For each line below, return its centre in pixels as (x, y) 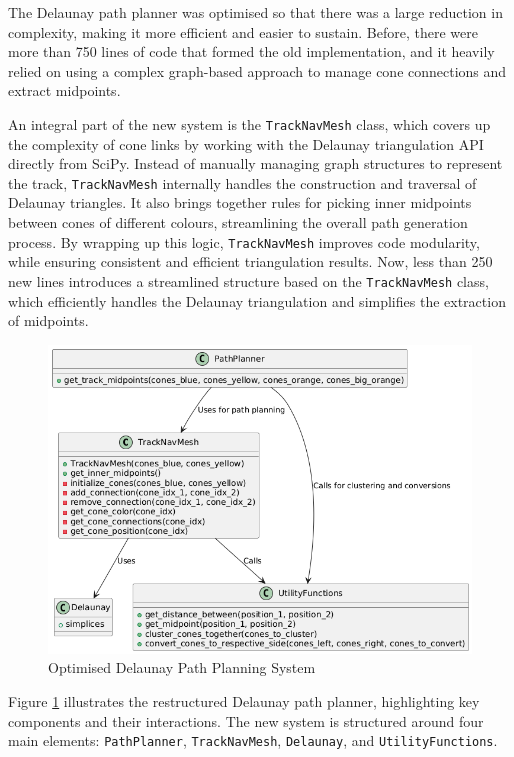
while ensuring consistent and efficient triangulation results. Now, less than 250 (250, 261)
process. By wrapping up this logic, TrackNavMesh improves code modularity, (244, 241)
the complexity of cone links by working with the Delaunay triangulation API (246, 143)
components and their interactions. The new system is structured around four (246, 720)
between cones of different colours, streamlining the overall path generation (238, 222)
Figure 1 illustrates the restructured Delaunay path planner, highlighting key (244, 701)
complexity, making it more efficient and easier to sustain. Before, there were (243, 31)
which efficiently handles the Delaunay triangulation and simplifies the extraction (257, 300)
